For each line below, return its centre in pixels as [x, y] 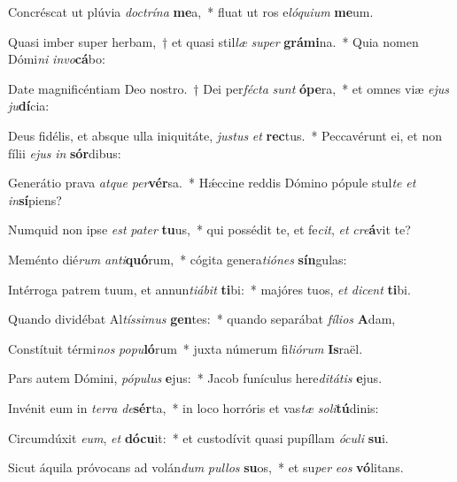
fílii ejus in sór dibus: [65, 153]
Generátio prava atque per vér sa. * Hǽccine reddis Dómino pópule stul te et [212, 183]
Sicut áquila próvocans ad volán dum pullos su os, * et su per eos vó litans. [206, 467]
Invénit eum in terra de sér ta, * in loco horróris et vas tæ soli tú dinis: [194, 407]
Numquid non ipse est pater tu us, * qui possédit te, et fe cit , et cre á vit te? [209, 230]
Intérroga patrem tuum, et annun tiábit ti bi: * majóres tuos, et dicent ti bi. [209, 289]
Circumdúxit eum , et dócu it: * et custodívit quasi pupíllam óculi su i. [198, 437]
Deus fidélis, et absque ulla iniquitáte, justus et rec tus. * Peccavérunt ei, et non [225, 135]
